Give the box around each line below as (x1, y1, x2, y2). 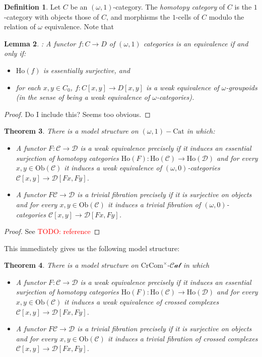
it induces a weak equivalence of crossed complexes (64, 296, 219, 307)
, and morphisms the (106, 11, 170, 22)
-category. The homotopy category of (113, 2, 225, 12)
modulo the (209, 11, 244, 22)
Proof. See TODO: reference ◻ (4, 226, 100, 236)
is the (234, 2, 252, 12)
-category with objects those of (4, 11, 99, 22)
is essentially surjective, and (43, 65, 130, 75)
